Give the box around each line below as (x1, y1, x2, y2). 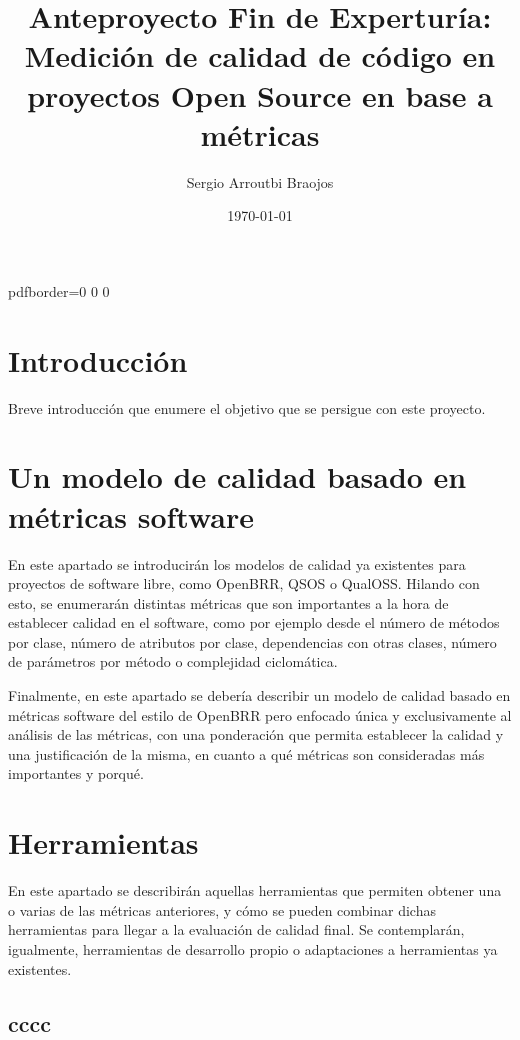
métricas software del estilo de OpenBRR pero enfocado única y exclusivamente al (8, 704, 512, 725)
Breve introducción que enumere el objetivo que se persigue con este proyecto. (8, 397, 486, 418)
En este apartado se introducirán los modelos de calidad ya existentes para (8, 553, 466, 574)
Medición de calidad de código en (24, 35, 496, 76)
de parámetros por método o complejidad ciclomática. (8, 651, 338, 672)
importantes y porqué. (8, 763, 144, 784)
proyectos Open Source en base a (27, 74, 493, 115)
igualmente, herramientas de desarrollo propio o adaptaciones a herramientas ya (8, 938, 498, 959)
